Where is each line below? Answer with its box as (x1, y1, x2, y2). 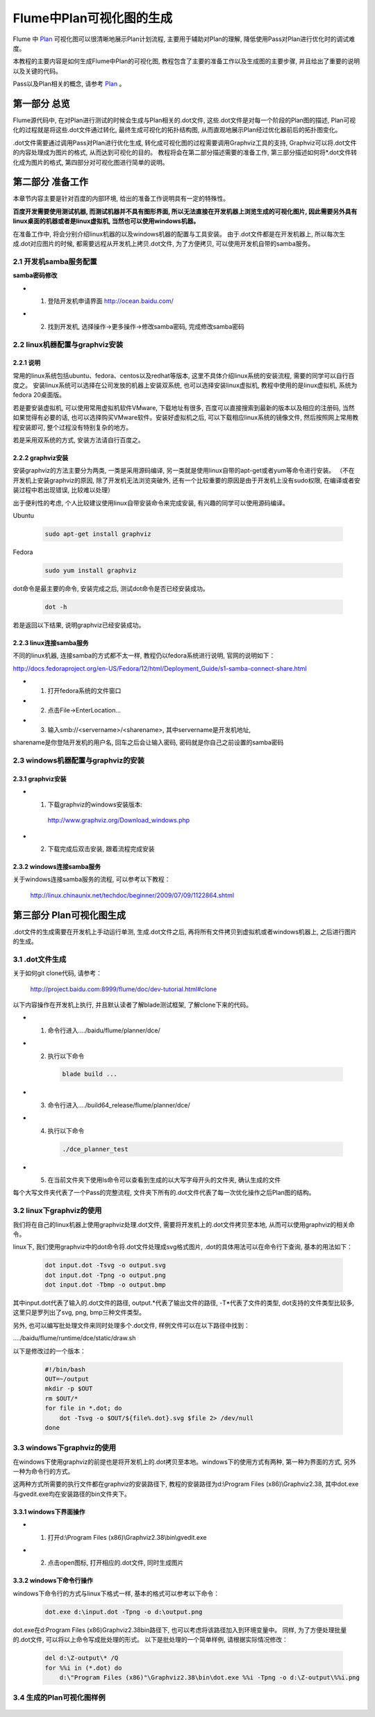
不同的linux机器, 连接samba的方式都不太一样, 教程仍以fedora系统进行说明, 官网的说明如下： (12, 651, 276, 660)
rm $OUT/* (44, 1394, 78, 1402)
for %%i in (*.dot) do (44, 1663, 122, 1672)
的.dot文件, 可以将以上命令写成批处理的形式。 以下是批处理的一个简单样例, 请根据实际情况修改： (12, 1636, 288, 1644)
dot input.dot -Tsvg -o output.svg (44, 1262, 166, 1269)
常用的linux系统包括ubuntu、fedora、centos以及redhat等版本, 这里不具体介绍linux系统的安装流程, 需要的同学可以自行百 (12, 371, 355, 380)
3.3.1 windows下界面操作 (12, 1507, 85, 1515)
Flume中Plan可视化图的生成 (12, 10, 173, 26)
